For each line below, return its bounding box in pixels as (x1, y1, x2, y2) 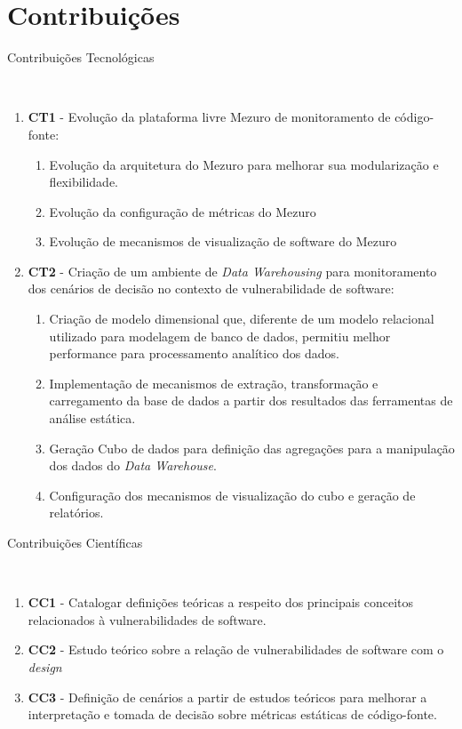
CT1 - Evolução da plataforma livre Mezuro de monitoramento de (28, 108, 391, 126)
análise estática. (49, 409, 136, 428)
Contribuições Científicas (7, 533, 143, 551)
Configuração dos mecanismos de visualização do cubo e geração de (49, 485, 416, 504)
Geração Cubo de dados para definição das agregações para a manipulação (49, 438, 455, 457)
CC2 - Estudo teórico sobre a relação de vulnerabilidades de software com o (28, 640, 444, 659)
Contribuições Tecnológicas (7, 48, 155, 67)
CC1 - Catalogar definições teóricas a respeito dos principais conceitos (28, 593, 414, 612)
